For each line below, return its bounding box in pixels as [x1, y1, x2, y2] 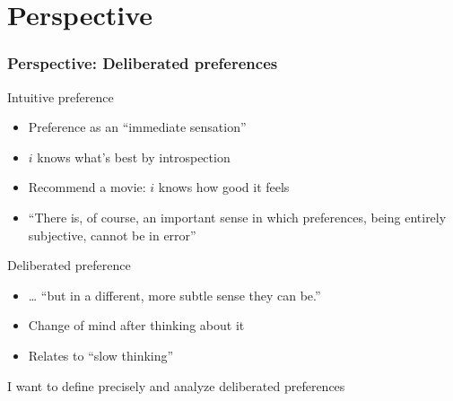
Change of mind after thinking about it [28, 316, 245, 335]
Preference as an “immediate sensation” [28, 118, 247, 136]
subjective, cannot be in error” [28, 225, 196, 244]
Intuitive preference [7, 87, 114, 106]
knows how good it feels [158, 178, 290, 196]
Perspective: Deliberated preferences [7, 52, 278, 74]
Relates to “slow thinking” [28, 345, 174, 364]
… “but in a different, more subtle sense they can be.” [28, 285, 321, 304]
